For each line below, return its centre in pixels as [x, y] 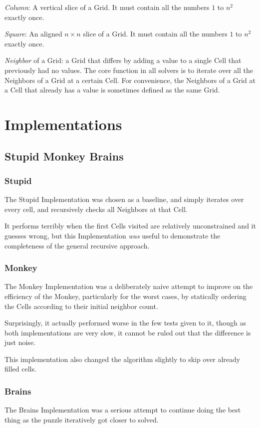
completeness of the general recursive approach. [77, 245]
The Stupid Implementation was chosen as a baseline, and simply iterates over [124, 199]
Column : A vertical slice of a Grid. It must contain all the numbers [107, 7]
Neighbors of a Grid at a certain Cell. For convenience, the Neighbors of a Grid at [130, 80]
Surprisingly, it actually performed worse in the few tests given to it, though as [125, 323]
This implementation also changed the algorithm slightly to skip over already [123, 359]
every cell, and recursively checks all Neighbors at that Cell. [96, 209]
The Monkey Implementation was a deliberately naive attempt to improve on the [129, 286]
